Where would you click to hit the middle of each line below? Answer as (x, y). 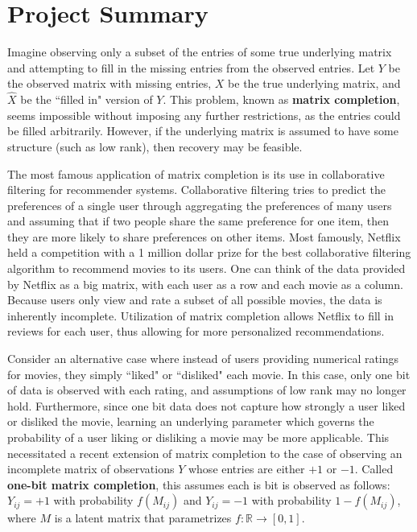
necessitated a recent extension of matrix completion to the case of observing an (205, 453)
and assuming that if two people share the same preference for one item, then (198, 221)
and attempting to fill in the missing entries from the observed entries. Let (191, 67)
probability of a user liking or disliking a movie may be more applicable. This (198, 437)
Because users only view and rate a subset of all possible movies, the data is (195, 300)
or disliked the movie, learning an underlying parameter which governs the (191, 421)
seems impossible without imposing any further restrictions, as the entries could (204, 115)
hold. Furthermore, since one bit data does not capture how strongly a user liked (206, 405)
